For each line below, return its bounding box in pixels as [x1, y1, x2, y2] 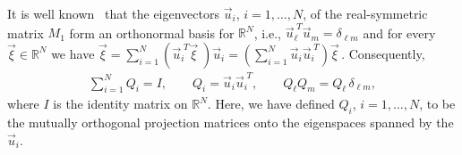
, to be [419, 94, 456, 113]
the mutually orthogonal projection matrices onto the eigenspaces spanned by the [7, 113, 454, 132]
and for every [363, 23, 436, 42]
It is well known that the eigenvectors [7, 4, 220, 22]
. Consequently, [341, 44, 425, 62]
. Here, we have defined [207, 94, 335, 113]
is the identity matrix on [53, 94, 188, 113]
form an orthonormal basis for [69, 23, 235, 42]
